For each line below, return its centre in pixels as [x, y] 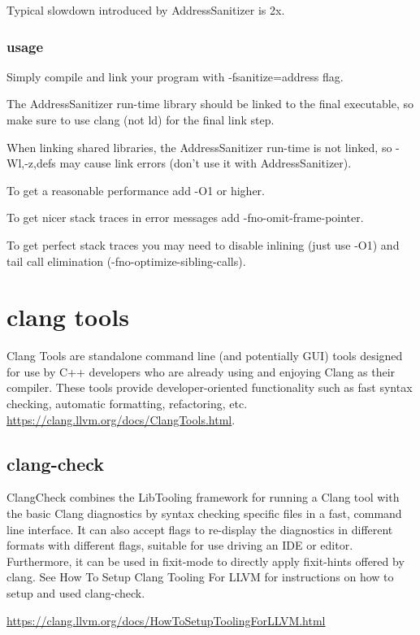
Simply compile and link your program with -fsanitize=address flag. [175, 76]
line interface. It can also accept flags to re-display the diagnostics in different [200, 529]
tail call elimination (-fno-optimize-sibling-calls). [126, 261]
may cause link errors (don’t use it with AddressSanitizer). [206, 163]
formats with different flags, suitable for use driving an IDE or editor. [180, 545]
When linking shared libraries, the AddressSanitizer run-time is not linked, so [199, 147]
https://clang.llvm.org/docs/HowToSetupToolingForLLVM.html [166, 620]
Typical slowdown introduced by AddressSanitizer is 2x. [146, 10]
